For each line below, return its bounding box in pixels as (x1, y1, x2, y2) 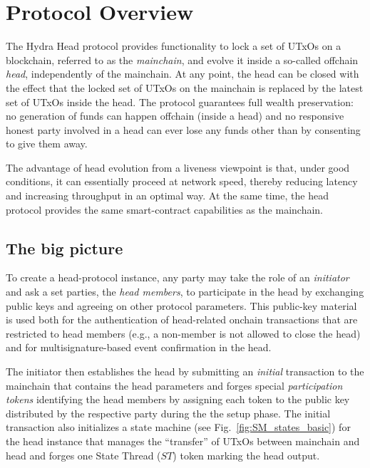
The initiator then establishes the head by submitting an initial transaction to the (6, 364, 364, 379)
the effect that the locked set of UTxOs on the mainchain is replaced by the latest (6, 80, 364, 95)
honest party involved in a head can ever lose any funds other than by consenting (6, 122, 361, 137)
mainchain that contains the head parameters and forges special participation (6, 378, 343, 392)
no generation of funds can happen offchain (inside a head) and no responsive (6, 108, 344, 123)
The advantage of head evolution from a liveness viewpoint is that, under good (6, 160, 350, 175)
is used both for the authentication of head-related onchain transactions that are (6, 312, 358, 327)
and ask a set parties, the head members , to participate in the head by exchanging (6, 284, 364, 299)
